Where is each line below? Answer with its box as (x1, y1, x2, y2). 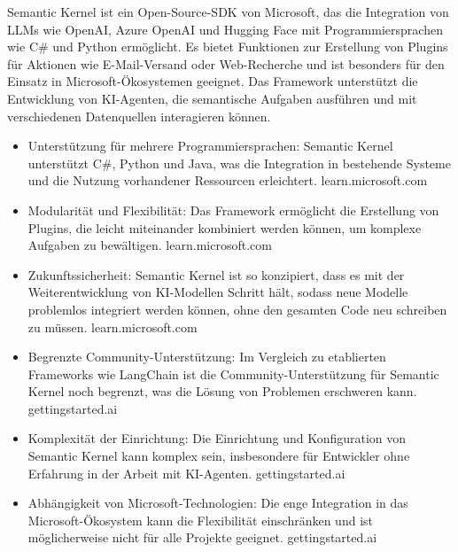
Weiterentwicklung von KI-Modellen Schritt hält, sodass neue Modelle (27, 283, 408, 301)
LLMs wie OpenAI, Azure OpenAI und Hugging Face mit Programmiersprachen (7, 19, 443, 38)
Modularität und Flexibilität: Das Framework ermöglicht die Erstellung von (27, 200, 439, 219)
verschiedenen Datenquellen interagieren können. (7, 106, 271, 125)
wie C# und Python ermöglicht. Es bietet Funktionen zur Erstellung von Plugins (7, 37, 448, 56)
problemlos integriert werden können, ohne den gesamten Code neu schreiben (27, 299, 447, 318)
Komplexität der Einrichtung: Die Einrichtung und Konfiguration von (27, 429, 407, 447)
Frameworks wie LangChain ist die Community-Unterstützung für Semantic (27, 364, 439, 383)
